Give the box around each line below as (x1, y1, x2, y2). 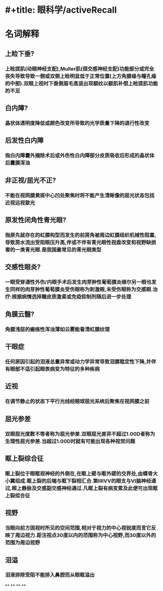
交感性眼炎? (5, 263, 41, 271)
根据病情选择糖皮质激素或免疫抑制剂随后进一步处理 (11, 293, 131, 300)
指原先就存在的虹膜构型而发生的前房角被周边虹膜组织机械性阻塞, (5, 231, 157, 238)
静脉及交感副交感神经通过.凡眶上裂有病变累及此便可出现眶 (21, 485, 158, 491)
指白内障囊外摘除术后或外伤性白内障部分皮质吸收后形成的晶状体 (5, 152, 155, 159)
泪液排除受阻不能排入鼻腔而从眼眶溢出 (5, 571, 95, 578)
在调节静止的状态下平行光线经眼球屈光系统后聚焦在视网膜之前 (5, 398, 150, 405)
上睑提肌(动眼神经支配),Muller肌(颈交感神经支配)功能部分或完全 (5, 65, 154, 72)
